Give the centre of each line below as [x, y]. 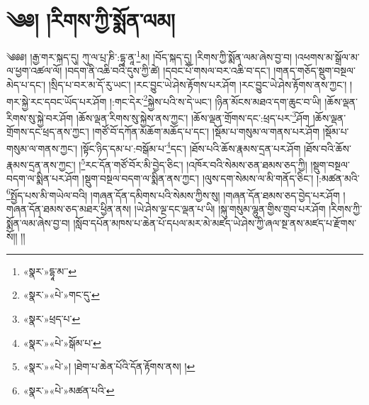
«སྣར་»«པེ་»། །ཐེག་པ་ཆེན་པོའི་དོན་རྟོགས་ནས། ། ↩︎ [109, 366]
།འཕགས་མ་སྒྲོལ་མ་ [327, 56]
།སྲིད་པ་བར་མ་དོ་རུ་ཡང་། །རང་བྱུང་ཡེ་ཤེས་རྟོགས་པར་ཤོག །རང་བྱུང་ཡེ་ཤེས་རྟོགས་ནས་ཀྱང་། [198, 84]
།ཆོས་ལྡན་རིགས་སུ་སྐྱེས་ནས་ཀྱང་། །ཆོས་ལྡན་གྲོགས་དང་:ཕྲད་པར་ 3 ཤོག [193, 116]
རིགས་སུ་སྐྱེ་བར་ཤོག [40, 117]
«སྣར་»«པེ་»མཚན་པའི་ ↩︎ [69, 390]
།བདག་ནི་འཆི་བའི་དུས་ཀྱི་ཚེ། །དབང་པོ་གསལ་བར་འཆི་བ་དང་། [168, 71]
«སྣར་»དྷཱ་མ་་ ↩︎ [50, 271]
